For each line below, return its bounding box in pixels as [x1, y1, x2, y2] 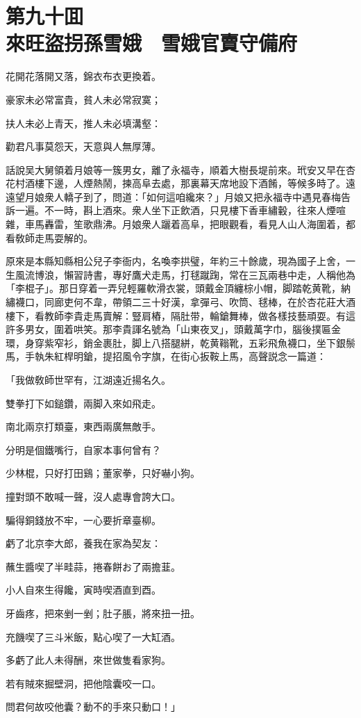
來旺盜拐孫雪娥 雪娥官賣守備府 [6, 28, 298, 57]
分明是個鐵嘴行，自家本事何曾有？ [6, 442, 161, 457]
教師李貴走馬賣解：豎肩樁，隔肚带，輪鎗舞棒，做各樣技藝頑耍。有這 [44, 308, 355, 323]
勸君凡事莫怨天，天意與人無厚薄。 [6, 139, 161, 154]
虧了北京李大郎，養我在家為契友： [6, 536, 161, 550]
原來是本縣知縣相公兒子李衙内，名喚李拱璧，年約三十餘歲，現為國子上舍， [6, 254, 346, 268]
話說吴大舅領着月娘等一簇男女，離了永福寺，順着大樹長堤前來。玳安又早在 [6, 162, 346, 177]
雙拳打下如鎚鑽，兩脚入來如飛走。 [6, 395, 161, 410]
